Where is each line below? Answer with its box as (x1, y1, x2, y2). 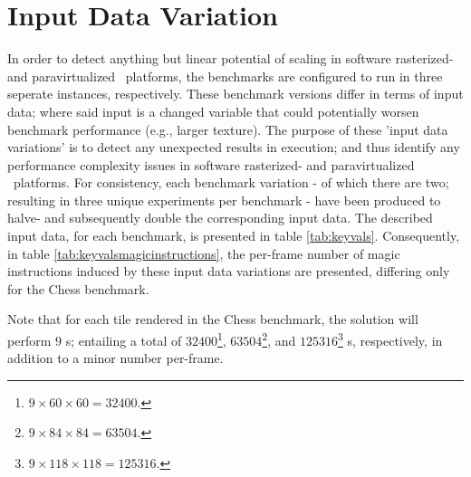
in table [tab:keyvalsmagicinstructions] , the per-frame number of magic (7, 243, 400, 262)
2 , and (262, 329, 296, 349)
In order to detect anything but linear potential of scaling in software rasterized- (7, 49, 454, 68)
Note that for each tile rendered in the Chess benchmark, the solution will (7, 310, 418, 329)
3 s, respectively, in (338, 329, 443, 349)
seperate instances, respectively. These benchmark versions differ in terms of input (7, 84, 464, 103)
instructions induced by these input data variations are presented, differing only (7, 262, 450, 281)
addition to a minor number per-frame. (7, 348, 224, 367)
